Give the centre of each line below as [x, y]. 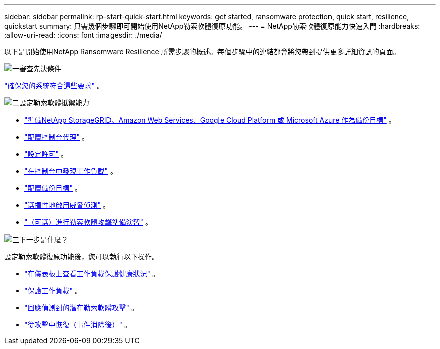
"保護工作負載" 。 [53, 290]
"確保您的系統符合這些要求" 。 [54, 86]
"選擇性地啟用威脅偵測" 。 [67, 205]
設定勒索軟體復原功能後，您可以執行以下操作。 [81, 256]
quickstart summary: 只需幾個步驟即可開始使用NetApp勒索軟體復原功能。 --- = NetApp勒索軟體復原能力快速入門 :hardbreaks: [212, 26]
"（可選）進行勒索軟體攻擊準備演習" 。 [88, 222]
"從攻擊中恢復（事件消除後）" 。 [78, 325]
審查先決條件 [40, 69]
